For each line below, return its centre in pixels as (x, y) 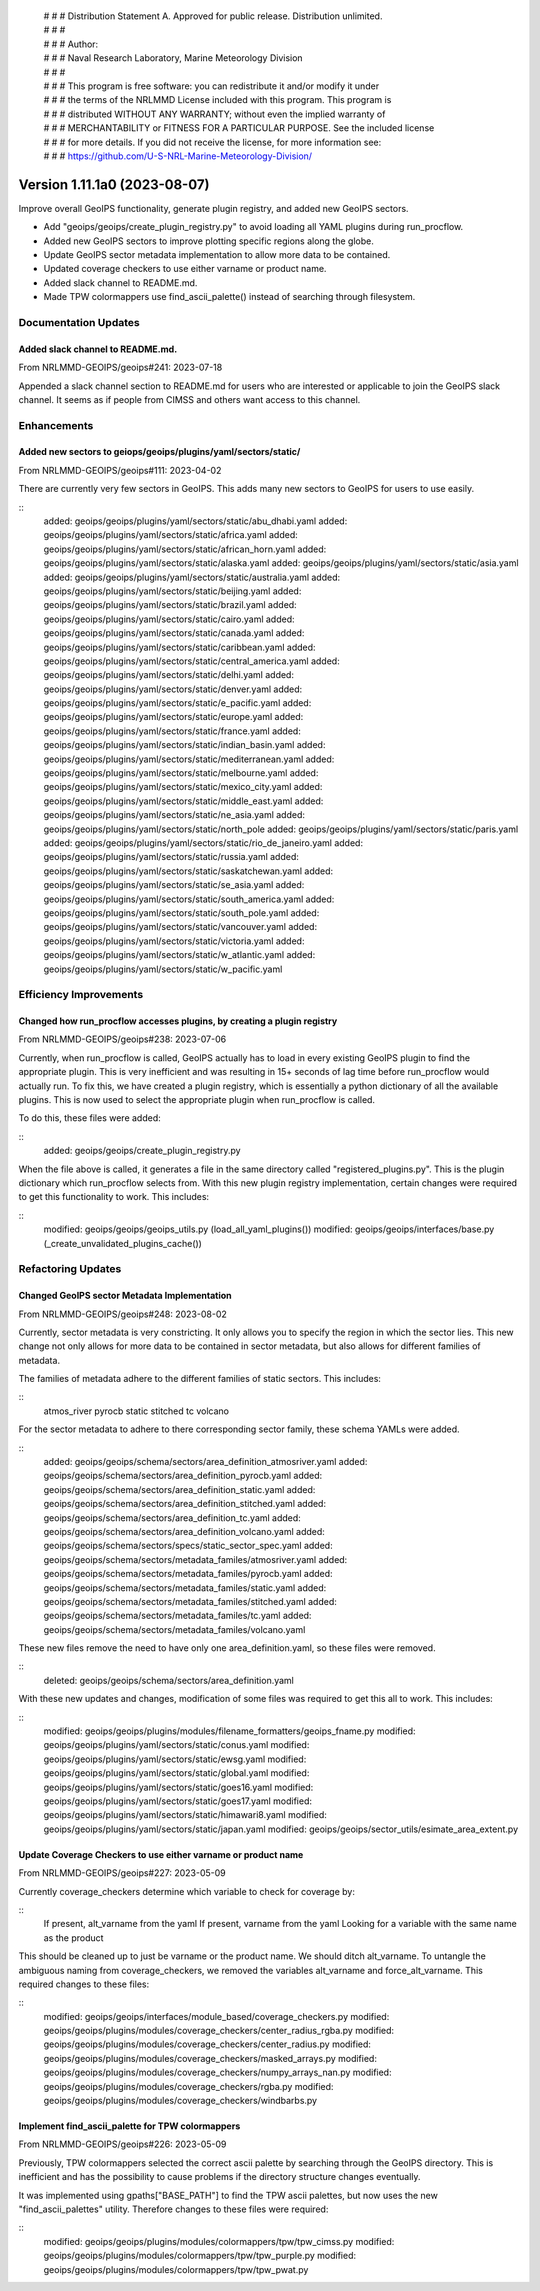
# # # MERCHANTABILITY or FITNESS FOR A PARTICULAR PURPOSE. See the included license (239, 128)
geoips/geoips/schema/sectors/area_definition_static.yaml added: (179, 1489)
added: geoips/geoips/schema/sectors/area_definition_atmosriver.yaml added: (205, 1462)
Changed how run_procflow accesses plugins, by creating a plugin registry (178, 1021)
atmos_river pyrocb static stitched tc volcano (136, 1411)
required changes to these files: (84, 1984)
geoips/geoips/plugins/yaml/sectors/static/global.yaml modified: (176, 1773)
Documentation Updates (79, 322)
